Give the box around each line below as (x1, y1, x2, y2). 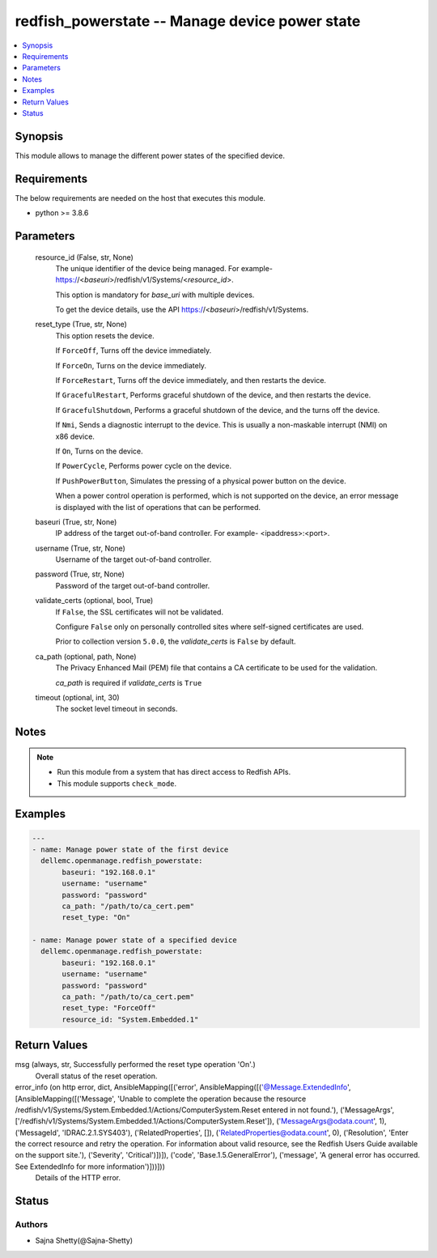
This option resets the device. (55, 330, 155, 340)
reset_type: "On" (62, 913, 131, 922)
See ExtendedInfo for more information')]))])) (15, 1162, 166, 1171)
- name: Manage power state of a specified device (32, 936, 238, 945)
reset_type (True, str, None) (35, 320, 127, 329)
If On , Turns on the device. (55, 446, 143, 456)
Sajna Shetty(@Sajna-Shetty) (35, 1235, 134, 1246)
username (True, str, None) (35, 543, 125, 553)
